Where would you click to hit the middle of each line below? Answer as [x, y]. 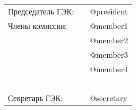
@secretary [109, 98]
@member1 [109, 26]
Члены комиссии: [38, 26]
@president [109, 11]
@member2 [109, 40]
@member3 [109, 55]
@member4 [109, 69]
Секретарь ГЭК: [35, 98]
